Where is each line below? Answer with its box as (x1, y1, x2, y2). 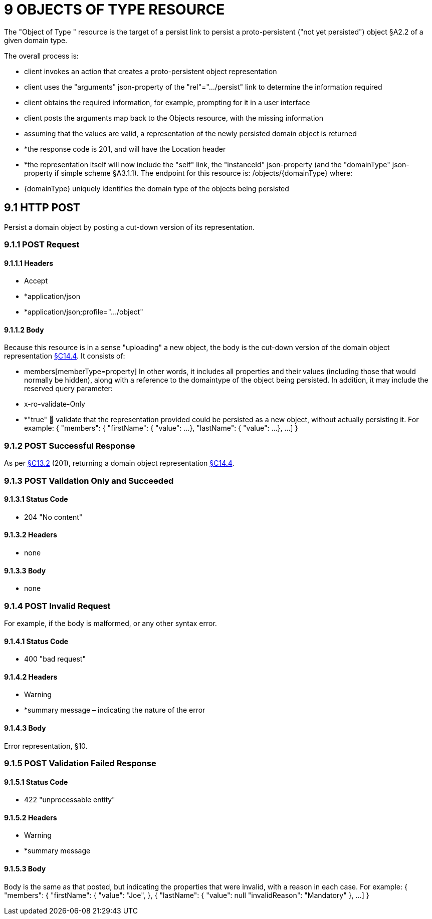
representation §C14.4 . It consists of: (4, 352, 125, 361)
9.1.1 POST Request (4, 239, 80, 249)
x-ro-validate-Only (24, 400, 85, 409)
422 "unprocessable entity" (24, 795, 115, 804)
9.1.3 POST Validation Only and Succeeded (4, 475, 174, 486)
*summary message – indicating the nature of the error (24, 706, 205, 715)
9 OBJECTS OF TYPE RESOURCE (4, 1, 225, 18)
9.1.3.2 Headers (4, 530, 57, 539)
